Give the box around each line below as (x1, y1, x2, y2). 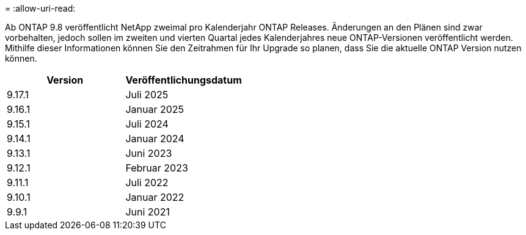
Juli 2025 (125, 89, 169, 101)
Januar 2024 (125, 132, 184, 145)
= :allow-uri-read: (5, 3, 76, 13)
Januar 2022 (125, 191, 184, 203)
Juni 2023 (125, 147, 172, 159)
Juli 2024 (125, 118, 169, 130)
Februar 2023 (125, 162, 188, 174)
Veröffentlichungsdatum (125, 74, 242, 86)
